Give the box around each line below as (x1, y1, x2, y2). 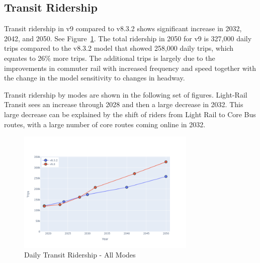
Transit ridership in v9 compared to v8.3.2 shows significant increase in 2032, (4, 23, 242, 34)
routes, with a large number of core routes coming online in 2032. (4, 119, 206, 129)
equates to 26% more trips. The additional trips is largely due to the (4, 52, 215, 63)
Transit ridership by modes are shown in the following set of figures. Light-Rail (4, 89, 247, 100)
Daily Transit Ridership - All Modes (24, 249, 136, 260)
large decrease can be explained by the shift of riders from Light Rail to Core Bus (4, 109, 256, 119)
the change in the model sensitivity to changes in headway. (4, 72, 185, 83)
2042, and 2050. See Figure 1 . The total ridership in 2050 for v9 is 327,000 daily (4, 33, 252, 43)
